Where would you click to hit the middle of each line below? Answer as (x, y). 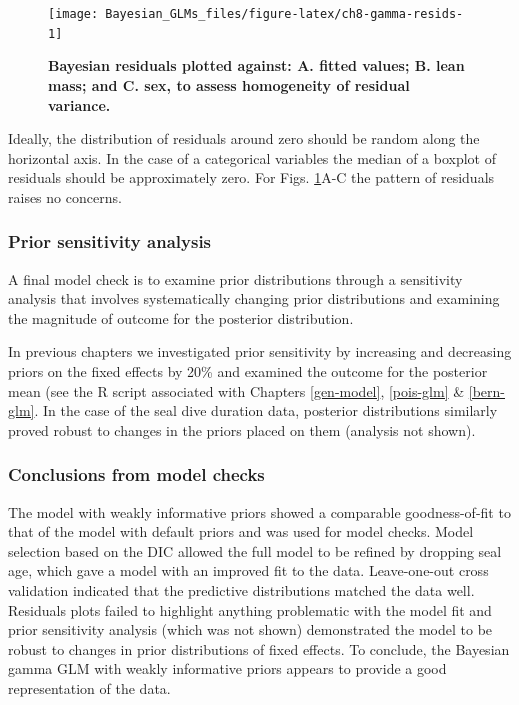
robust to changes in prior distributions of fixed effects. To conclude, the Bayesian (259, 648)
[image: (73, 14)
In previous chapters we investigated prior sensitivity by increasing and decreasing (260, 351)
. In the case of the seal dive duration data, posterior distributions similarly (266, 410)
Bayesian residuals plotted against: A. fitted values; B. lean (256, 65)
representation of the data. (89, 688)
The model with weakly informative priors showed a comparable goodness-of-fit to (259, 511)
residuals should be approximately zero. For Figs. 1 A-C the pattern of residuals (251, 177)
